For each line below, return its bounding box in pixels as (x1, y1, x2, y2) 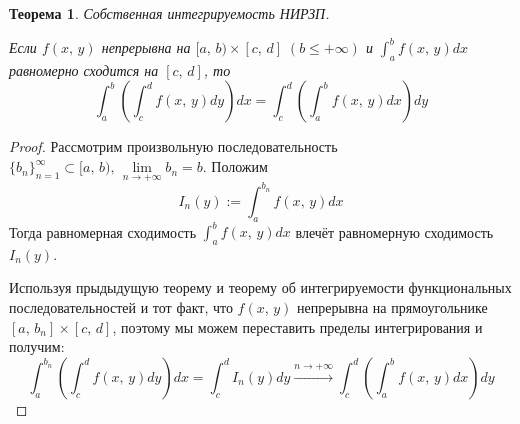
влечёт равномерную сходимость (295, 221, 494, 242)
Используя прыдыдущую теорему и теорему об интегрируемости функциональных (9, 277, 512, 298)
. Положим (202, 156, 268, 177)
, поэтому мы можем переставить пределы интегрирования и (112, 316, 483, 337)
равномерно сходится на (9, 59, 159, 80)
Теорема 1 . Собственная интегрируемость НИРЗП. (9, 3, 330, 23)
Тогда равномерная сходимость (9, 221, 197, 242)
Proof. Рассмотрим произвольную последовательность (9, 136, 338, 157)
